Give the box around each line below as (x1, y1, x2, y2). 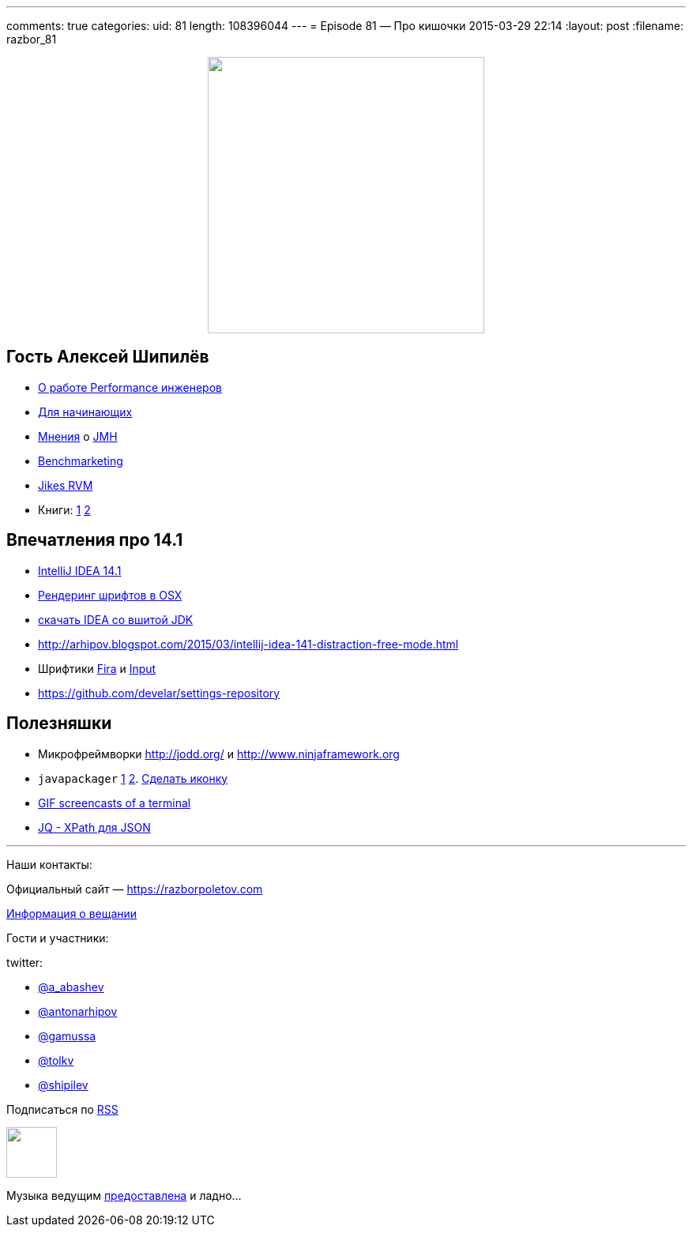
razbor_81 (6, 32, 57, 46)
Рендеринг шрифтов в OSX (38, 588, 182, 602)
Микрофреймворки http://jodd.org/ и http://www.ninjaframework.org (38, 746, 400, 761)
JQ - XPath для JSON (38, 820, 151, 834)
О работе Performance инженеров (38, 380, 222, 394)
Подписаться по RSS (6, 1102, 118, 1116)
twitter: (6, 955, 43, 969)
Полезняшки (6, 713, 112, 734)
